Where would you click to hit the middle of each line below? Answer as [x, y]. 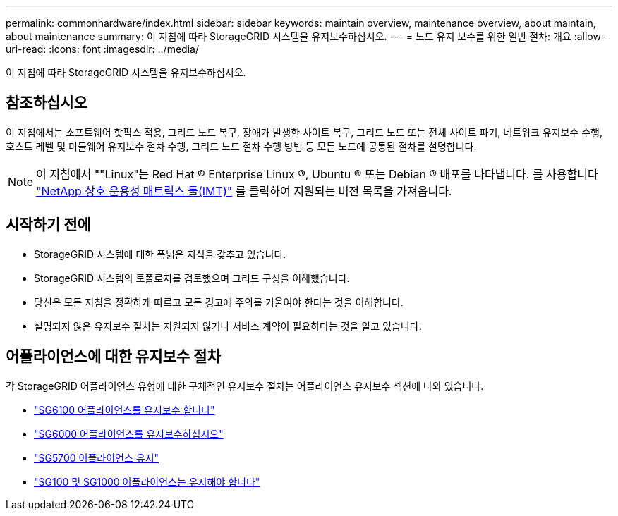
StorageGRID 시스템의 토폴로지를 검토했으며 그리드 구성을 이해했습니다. [192, 278]
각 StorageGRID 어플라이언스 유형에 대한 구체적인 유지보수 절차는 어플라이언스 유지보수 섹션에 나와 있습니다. [245, 386]
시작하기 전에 [48, 225]
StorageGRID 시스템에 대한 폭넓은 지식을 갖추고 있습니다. [160, 254]
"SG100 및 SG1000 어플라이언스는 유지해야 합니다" [147, 481]
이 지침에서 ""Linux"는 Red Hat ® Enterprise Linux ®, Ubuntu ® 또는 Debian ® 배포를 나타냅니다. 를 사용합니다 [317, 174]
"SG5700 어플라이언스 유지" [97, 457]
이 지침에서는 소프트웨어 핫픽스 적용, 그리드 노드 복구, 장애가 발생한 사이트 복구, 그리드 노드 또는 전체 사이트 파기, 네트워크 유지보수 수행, [304, 132]
